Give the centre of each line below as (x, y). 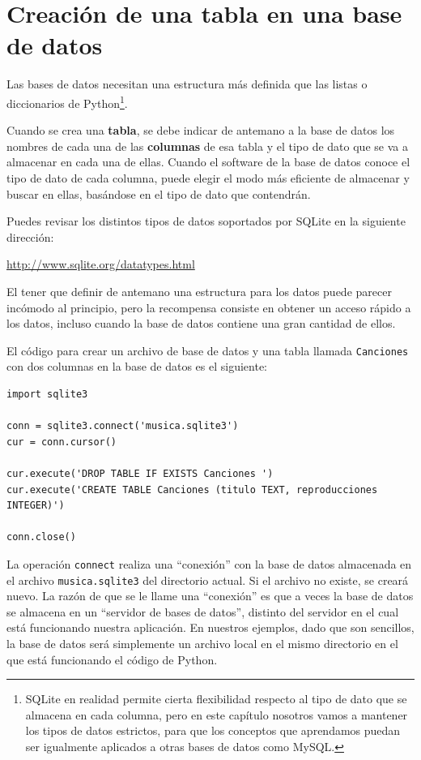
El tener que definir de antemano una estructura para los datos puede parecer (199, 291)
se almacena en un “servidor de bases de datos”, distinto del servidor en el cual (203, 611)
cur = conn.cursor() (62, 442)
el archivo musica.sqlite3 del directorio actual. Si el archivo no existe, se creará (208, 580)
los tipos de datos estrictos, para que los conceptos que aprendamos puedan (213, 730)
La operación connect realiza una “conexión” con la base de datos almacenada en (209, 563)
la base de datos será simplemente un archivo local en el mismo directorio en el (202, 643)
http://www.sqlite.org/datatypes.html (101, 264)
